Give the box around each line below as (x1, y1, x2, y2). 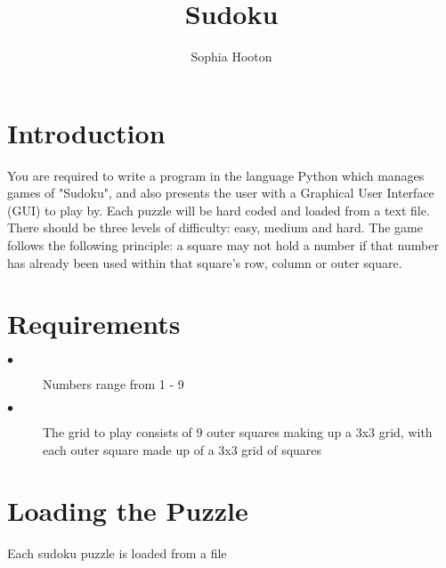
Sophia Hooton (191, 47, 272, 66)
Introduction (7, 114, 166, 150)
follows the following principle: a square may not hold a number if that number (7, 236, 439, 255)
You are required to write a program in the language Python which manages (7, 166, 425, 184)
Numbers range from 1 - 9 (43, 375, 184, 394)
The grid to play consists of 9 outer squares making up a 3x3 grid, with (43, 422, 433, 441)
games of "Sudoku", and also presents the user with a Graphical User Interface (7, 183, 434, 202)
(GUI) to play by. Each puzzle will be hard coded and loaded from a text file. (7, 200, 430, 219)
